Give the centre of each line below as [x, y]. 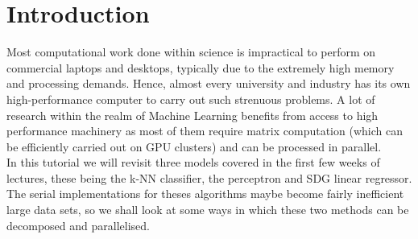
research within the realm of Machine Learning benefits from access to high [192, 115]
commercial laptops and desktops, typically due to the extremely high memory [201, 67]
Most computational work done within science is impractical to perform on [191, 52]
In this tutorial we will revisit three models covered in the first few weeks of [193, 162]
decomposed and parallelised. [78, 225]
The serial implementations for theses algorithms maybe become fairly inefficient [205, 194]
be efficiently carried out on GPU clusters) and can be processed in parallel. [194, 146]
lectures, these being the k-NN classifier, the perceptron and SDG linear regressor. [209, 177]
